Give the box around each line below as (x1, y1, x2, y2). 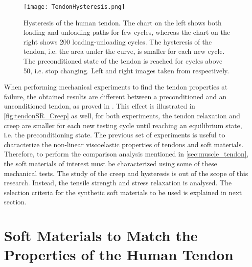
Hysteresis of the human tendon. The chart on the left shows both (23, 17, 222, 27)
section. (4, 197, 26, 207)
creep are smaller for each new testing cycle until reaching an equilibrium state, (4, 120, 242, 130)
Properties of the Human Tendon (4, 245, 233, 265)
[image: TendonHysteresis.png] (23, 3, 125, 10)
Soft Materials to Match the (4, 225, 198, 245)
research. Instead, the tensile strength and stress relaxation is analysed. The (4, 178, 232, 188)
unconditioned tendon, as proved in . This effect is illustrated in (4, 101, 195, 111)
